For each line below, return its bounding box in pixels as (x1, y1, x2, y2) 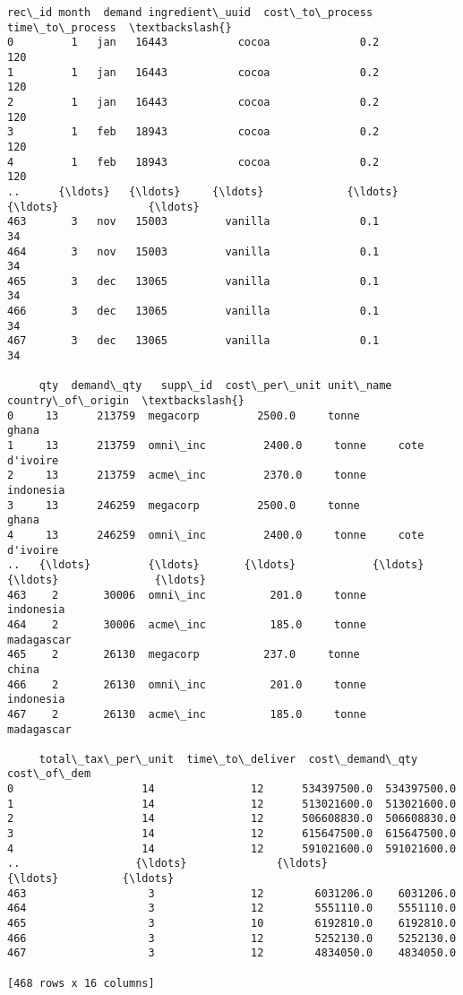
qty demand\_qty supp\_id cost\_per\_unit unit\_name (39, 379, 392, 393)
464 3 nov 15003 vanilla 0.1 (7, 245, 380, 258)
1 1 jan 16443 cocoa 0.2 (7, 65, 380, 79)
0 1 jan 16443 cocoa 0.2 (7, 36, 380, 49)
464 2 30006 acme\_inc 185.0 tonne (7, 618, 366, 631)
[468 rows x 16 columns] (7, 976, 155, 990)
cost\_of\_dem (7, 767, 91, 781)
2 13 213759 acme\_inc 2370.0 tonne (7, 469, 366, 482)
